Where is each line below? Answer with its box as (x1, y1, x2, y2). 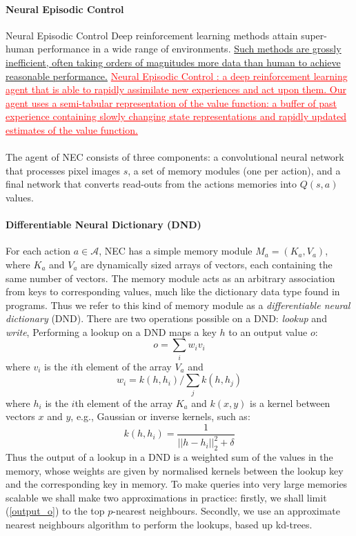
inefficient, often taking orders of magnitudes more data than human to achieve (6, 54, 341, 69)
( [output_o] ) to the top (6, 504, 105, 518)
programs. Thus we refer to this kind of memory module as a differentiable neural (6, 297, 350, 312)
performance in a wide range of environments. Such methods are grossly (37, 41, 342, 56)
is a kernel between (250, 395, 330, 410)
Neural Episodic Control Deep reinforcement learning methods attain (6, 28, 298, 42)
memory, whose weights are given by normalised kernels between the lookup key (6, 463, 344, 477)
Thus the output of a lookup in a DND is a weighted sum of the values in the (6, 450, 333, 464)
